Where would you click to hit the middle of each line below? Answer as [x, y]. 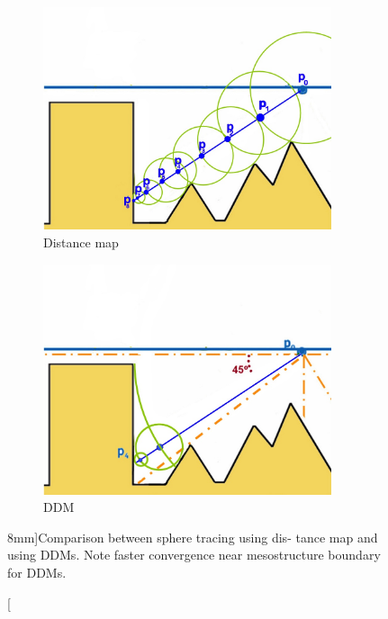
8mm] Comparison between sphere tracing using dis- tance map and [193, 537]
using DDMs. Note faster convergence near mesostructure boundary [194, 555]
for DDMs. [37, 573]
